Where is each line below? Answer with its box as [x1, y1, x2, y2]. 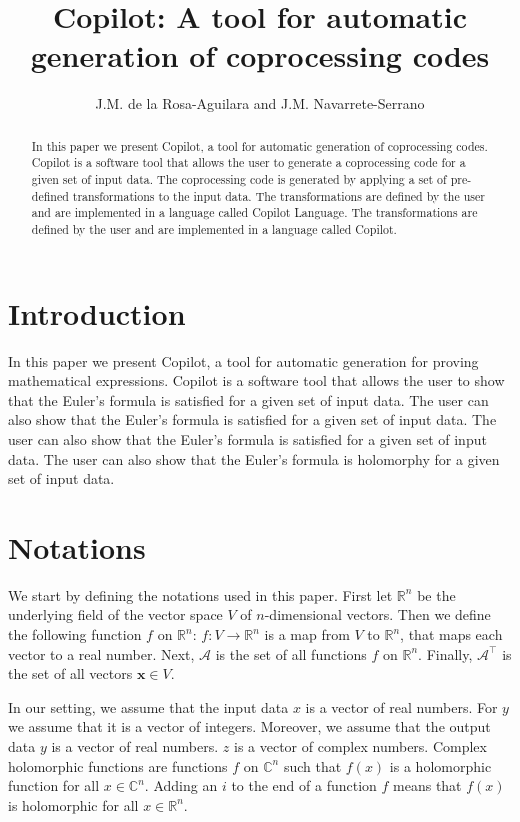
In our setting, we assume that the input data [8, 696, 289, 717]
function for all [8, 775, 100, 796]
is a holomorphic [389, 755, 492, 776]
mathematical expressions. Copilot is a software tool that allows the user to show [8, 370, 505, 391]
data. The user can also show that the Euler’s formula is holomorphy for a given [8, 448, 500, 469]
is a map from [264, 624, 350, 645]
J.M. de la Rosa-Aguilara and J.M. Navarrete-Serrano [95, 93, 425, 114]
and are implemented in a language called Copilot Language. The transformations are [31, 204, 478, 221]
